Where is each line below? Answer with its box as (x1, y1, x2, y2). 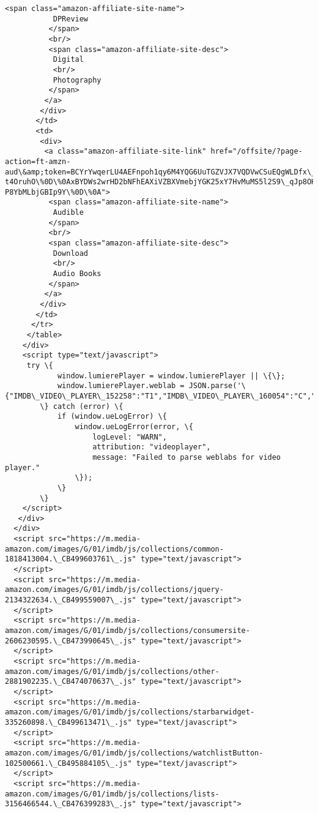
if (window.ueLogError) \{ (57, 412, 167, 421)
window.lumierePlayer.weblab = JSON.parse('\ (57, 381, 246, 391)
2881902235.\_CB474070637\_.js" (5, 677, 136, 686)
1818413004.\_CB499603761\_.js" (5, 555, 136, 564)
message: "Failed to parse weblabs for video (92, 452, 281, 462)
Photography (53, 75, 102, 84)
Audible (53, 208, 84, 217)
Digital (53, 55, 84, 64)
